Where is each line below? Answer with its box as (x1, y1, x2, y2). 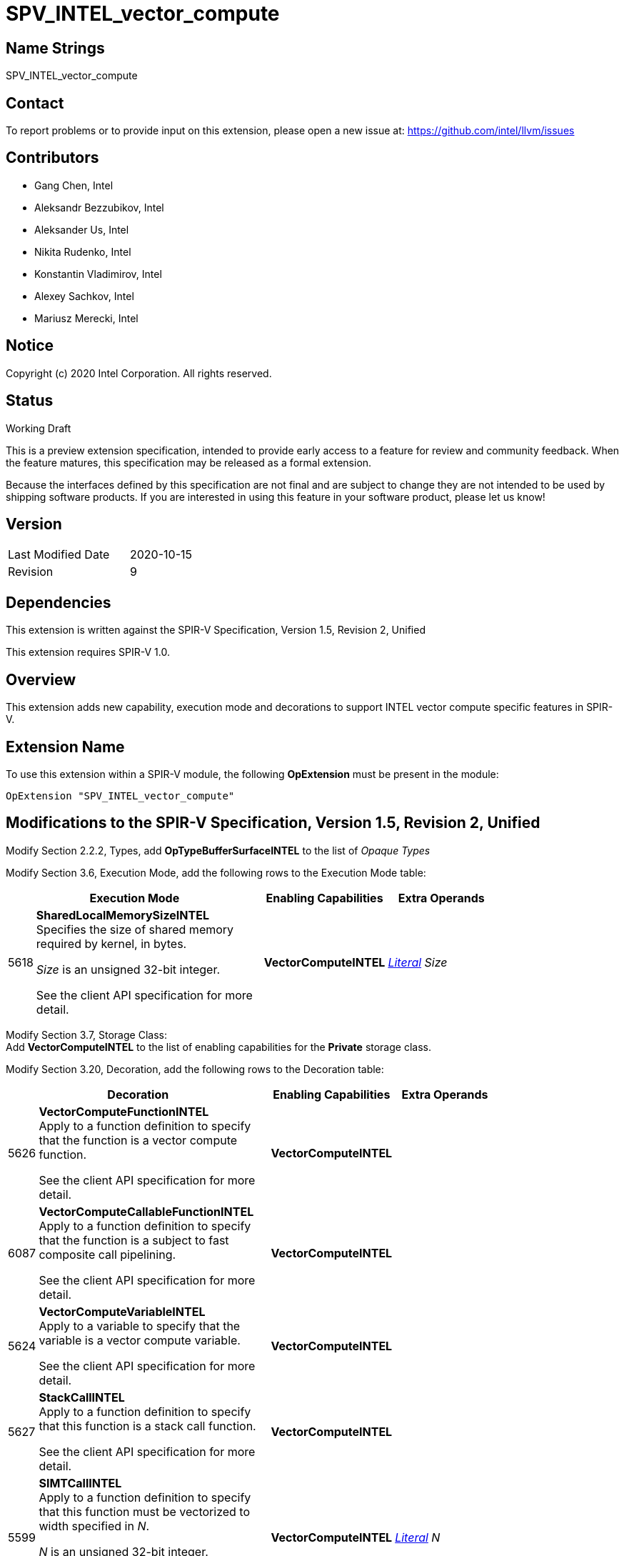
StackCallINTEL (39, 1390, 125, 1405)
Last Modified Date (8, 547, 110, 562)
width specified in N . (39, 1518, 150, 1533)
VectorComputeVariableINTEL (39, 1304, 206, 1319)
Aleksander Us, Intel (34, 223, 129, 236)
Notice (6, 336, 54, 355)
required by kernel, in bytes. (36, 936, 187, 951)
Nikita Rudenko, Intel (34, 245, 131, 258)
